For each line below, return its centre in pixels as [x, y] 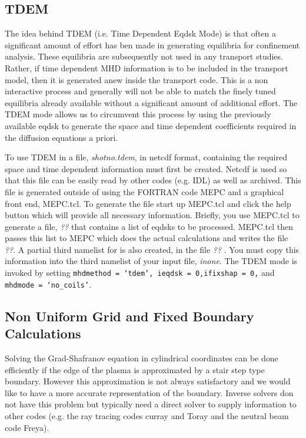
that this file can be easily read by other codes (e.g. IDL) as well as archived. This [153, 180]
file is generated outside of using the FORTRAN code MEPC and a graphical [144, 191]
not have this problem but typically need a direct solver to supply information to [151, 404]
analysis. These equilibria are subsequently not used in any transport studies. [144, 56]
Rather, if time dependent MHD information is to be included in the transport [147, 67]
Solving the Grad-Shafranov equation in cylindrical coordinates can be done [142, 358]
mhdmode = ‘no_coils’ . [48, 284]
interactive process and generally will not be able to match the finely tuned [140, 91]
